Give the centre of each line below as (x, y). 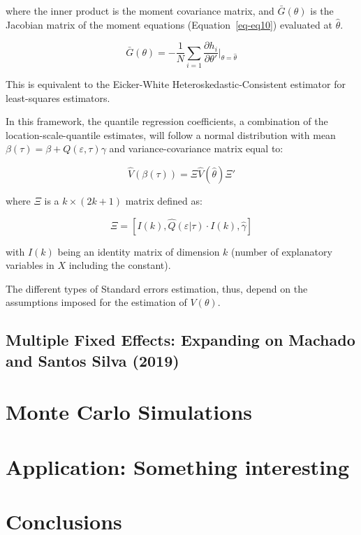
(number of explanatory (282, 251)
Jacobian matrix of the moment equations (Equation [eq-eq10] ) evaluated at (169, 24)
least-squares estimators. (58, 97)
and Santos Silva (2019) (93, 360)
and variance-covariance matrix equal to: (196, 148)
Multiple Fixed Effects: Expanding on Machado (180, 340)
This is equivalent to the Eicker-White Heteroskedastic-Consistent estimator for (176, 83)
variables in (30, 265)
